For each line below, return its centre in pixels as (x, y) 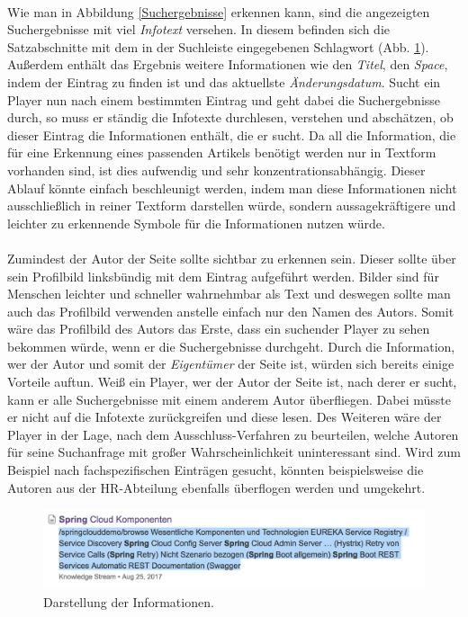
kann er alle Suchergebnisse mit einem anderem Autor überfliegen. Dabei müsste (229, 399)
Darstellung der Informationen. (129, 601)
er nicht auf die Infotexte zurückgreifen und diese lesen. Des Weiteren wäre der (225, 417)
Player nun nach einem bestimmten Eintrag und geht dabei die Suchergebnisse (224, 99)
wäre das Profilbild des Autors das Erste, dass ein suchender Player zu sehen (219, 329)
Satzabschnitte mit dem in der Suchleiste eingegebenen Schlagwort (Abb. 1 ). (218, 46)
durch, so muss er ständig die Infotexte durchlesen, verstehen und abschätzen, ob (230, 117)
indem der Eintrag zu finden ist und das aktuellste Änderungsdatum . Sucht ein (224, 81)
